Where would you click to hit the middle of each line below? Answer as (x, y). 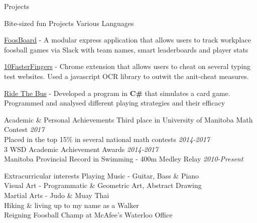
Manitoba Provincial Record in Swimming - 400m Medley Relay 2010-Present (124, 159)
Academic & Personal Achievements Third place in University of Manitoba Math (128, 119)
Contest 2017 (24, 129)
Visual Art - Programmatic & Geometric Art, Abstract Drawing (103, 185)
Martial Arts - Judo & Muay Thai (57, 195)
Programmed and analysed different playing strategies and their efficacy (115, 103)
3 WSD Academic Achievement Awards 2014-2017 (81, 149)
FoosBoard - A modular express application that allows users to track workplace (127, 40)
